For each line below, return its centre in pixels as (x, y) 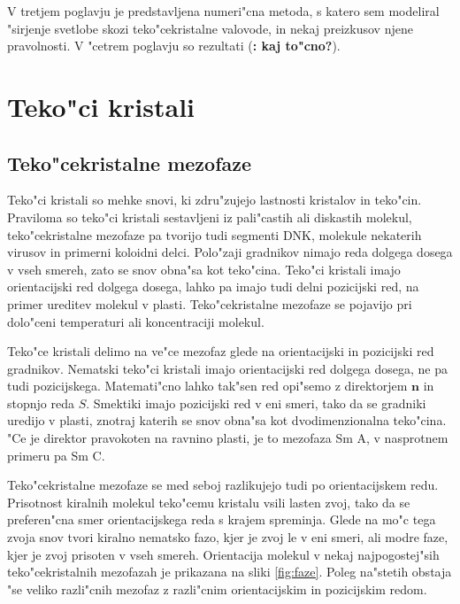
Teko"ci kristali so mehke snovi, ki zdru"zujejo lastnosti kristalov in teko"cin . (215, 200)
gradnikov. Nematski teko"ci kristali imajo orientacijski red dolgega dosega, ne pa (228, 368)
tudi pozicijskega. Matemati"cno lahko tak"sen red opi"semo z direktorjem (207, 386)
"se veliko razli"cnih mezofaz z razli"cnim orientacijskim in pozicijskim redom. (217, 589)
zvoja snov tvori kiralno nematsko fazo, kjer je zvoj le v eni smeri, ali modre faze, (228, 537)
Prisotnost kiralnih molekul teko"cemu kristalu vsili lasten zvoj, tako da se (209, 502)
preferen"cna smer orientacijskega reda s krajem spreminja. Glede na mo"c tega (222, 519)
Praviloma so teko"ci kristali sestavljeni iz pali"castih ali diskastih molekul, (210, 217)
